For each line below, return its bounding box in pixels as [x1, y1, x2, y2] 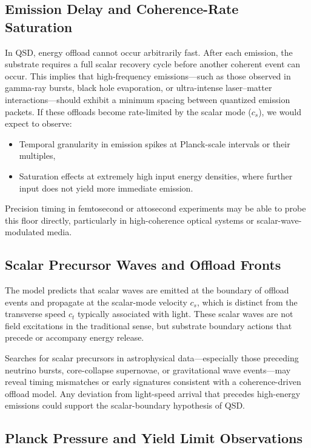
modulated [5, 226, 44, 238]
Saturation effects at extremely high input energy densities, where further [19, 169, 293, 182]
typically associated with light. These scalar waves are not [77, 307, 293, 320]
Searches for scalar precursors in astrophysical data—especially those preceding [5, 352, 299, 364]
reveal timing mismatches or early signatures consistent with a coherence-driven [5, 375, 301, 388]
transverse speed [5, 307, 66, 320]
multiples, [19, 149, 56, 162]
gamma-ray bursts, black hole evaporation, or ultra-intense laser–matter [5, 81, 272, 94]
